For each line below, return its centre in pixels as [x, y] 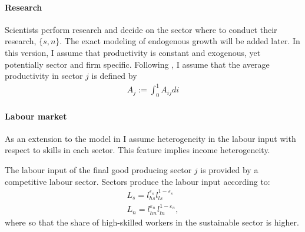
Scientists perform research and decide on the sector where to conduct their [141, 29]
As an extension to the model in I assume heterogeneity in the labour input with [150, 138]
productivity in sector [44, 76]
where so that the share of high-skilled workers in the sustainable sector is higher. [152, 222]
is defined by [114, 76]
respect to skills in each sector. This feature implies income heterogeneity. [137, 150]
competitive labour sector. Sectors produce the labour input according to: [137, 181]
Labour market [36, 116]
